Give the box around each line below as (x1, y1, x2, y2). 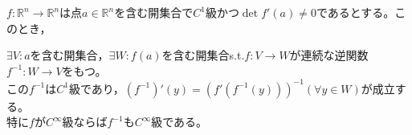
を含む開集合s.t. (161, 47, 245, 63)
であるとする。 (316, 4, 395, 20)
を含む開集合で (114, 4, 194, 20)
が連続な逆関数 (289, 47, 369, 63)
